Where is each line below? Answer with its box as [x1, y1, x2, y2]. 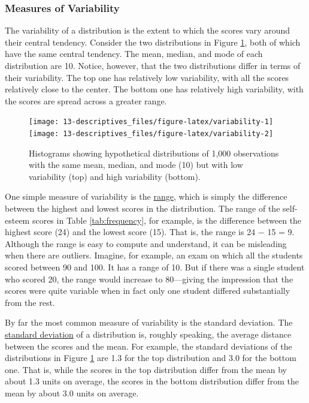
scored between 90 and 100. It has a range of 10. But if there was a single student [5, 261, 305, 273]
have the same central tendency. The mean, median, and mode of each [5, 47, 263, 60]
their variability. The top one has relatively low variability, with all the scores [5, 71, 289, 83]
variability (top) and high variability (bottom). [29, 170, 201, 182]
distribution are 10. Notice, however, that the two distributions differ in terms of [5, 59, 301, 71]
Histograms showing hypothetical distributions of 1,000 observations [29, 146, 279, 159]
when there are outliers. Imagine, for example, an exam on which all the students [5, 249, 303, 261]
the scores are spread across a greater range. [5, 94, 167, 107]
